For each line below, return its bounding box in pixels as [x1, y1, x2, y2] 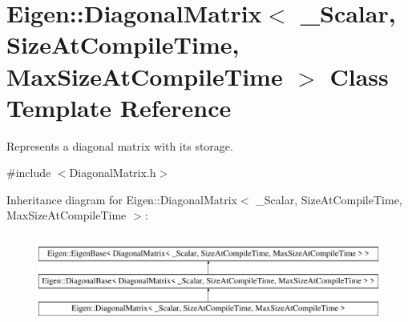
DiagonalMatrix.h [69, 164, 156, 181]
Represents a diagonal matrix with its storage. [6, 137, 233, 154]
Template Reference [6, 91, 232, 123]
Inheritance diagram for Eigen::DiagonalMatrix [6, 191, 237, 207]
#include [6, 164, 51, 181]
